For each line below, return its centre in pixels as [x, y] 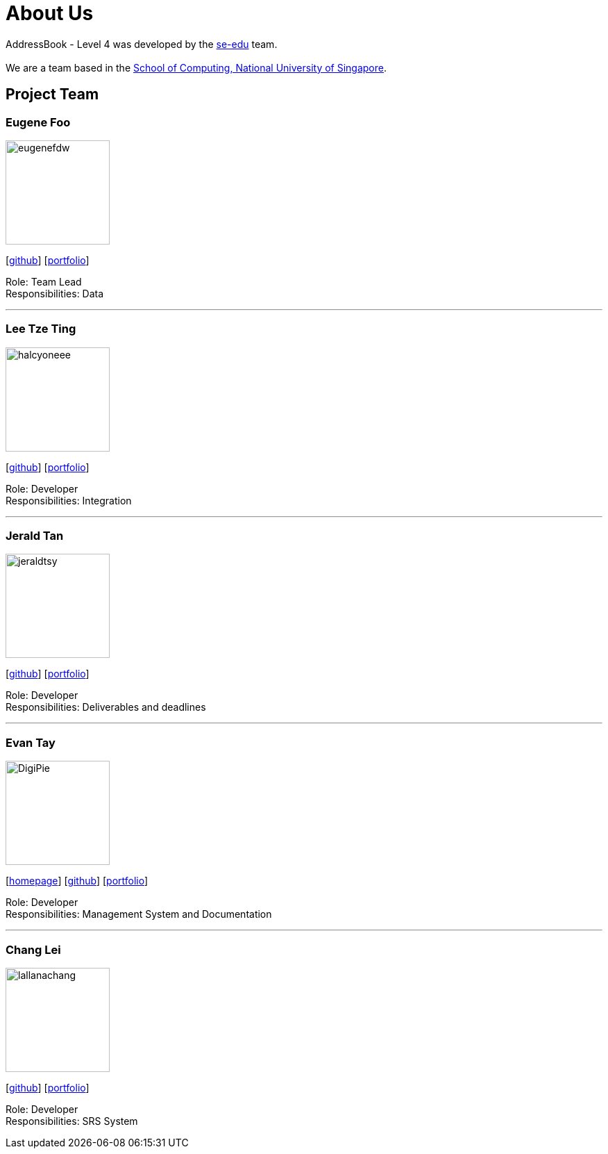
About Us [50, 13]
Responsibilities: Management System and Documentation [139, 914]
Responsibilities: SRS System [72, 1121]
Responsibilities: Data [55, 293]
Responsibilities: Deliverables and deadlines [106, 707]
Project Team [52, 94]
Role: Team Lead [44, 281]
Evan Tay [31, 742]
